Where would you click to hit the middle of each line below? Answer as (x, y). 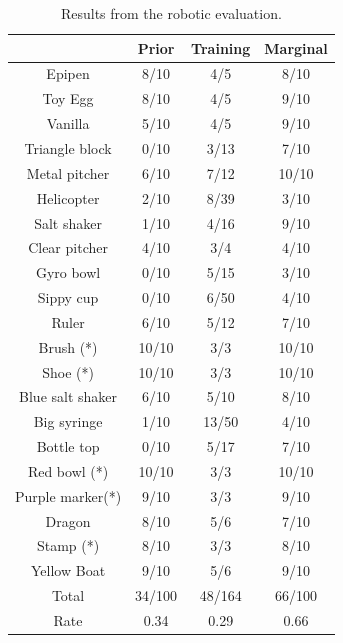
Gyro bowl (68, 272)
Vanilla (68, 123)
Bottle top (68, 446)
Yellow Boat (68, 570)
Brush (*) (68, 346)
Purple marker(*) (68, 495)
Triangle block (68, 147)
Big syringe (68, 421)
